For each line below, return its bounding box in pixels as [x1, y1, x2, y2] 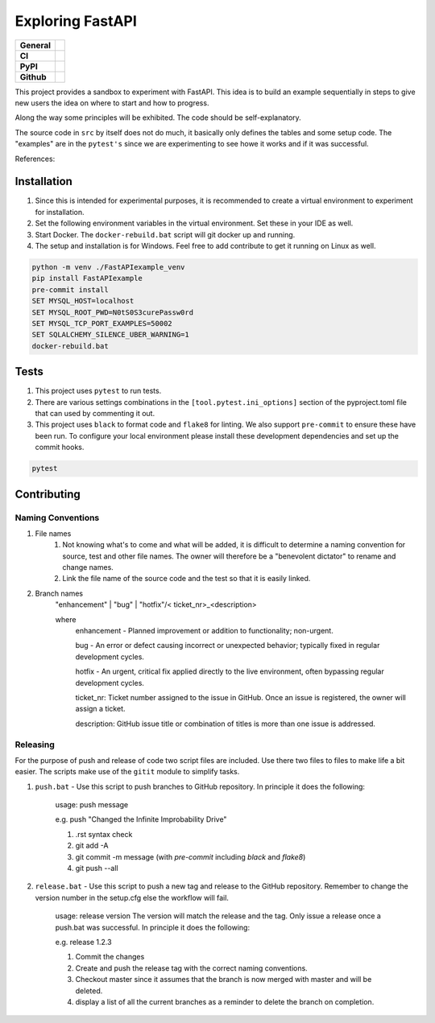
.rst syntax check [75, 829, 133, 839]
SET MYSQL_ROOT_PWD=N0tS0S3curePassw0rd [31, 307, 193, 317]
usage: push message [55, 800, 129, 810]
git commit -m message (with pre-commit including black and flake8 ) [75, 852, 306, 861]
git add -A [75, 841, 109, 851]
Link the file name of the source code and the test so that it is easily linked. [62, 574, 311, 584]
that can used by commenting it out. [35, 408, 155, 418]
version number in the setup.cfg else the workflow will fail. [35, 893, 230, 902]
